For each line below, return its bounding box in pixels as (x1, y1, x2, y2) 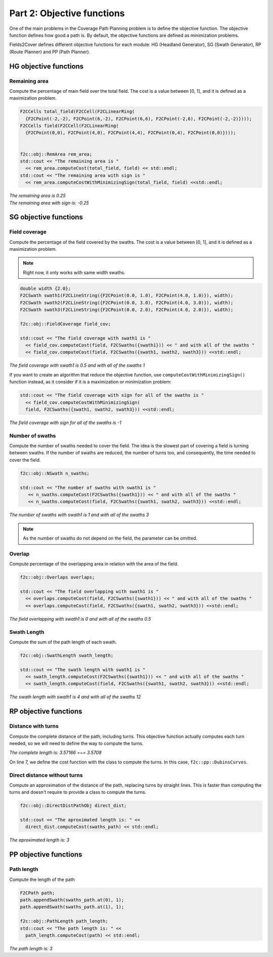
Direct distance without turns (9, 772, 83, 779)
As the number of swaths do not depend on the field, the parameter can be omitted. (23, 535, 198, 542)
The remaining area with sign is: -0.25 (9, 200, 89, 206)
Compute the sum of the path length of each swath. (9, 639, 117, 645)
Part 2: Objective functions (9, 8, 125, 19)
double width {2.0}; (20, 285, 71, 291)
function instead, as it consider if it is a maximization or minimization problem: (9, 379, 172, 385)
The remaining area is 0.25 (9, 193, 66, 199)
